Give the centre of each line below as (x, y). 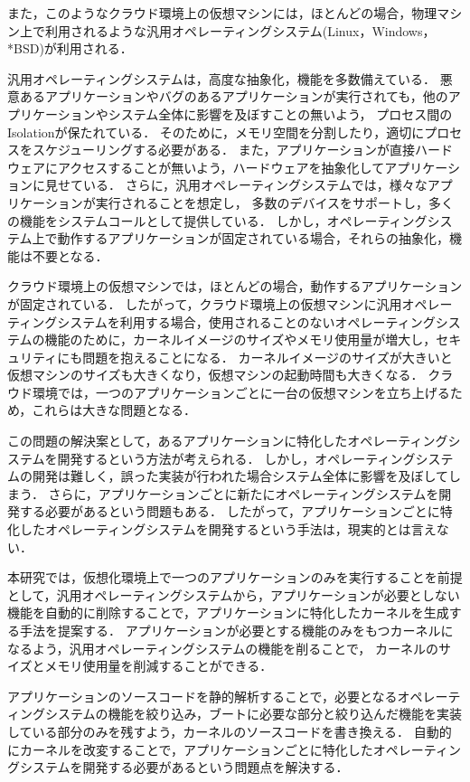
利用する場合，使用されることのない (227, 321)
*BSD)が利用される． (70, 48)
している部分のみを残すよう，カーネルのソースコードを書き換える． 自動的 (230, 731)
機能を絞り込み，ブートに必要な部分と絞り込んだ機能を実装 (285, 714)
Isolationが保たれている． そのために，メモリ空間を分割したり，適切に (216, 132)
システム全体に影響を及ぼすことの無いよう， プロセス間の (280, 113)
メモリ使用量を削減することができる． (159, 666)
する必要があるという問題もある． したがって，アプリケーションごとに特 (236, 511)
